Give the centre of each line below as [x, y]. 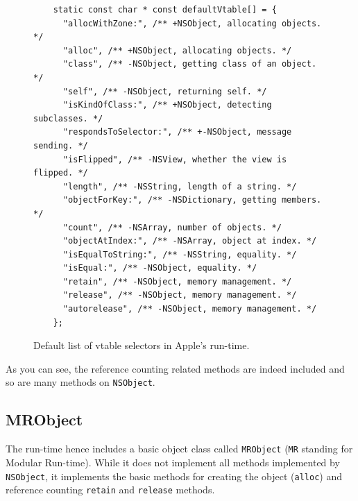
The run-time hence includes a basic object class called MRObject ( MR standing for [179, 449]
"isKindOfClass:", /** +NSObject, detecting [167, 105]
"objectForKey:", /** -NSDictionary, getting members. [192, 200]
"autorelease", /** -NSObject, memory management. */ [190, 309]
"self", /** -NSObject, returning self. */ [165, 91]
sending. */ [61, 145]
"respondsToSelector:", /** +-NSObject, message [177, 132]
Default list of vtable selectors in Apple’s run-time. [142, 345]
